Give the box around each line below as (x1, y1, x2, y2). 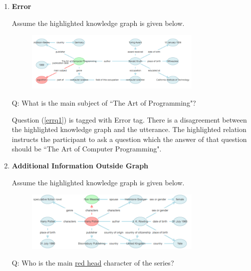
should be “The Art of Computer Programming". (11, 143, 162, 154)
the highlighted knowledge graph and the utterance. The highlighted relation (11, 124, 247, 135)
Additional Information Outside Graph (11, 160, 149, 170)
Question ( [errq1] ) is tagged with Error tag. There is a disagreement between (11, 114, 247, 125)
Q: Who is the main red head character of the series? (11, 258, 174, 268)
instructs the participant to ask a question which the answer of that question (11, 134, 247, 144)
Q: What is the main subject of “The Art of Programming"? (11, 98, 196, 108)
